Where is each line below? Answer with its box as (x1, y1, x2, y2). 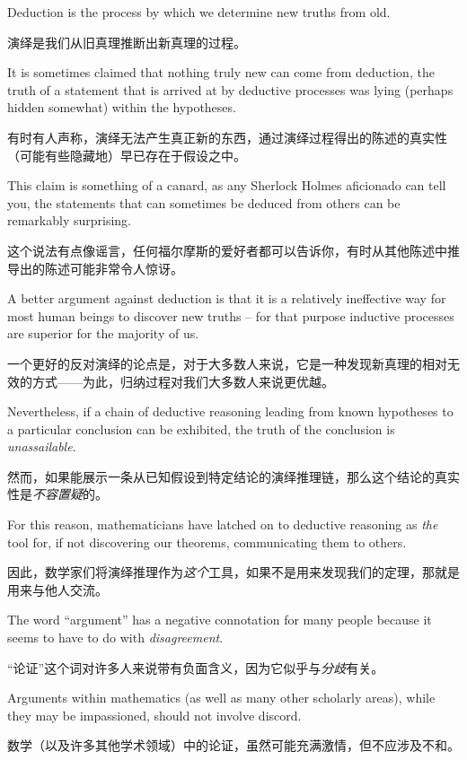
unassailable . (7, 437, 76, 456)
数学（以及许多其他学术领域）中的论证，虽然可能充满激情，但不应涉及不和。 (7, 736, 460, 755)
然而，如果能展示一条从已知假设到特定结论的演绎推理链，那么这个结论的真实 (7, 467, 460, 485)
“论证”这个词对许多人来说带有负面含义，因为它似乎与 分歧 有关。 (7, 658, 384, 677)
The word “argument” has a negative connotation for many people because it (7, 610, 432, 629)
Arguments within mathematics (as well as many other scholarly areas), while (7, 688, 436, 707)
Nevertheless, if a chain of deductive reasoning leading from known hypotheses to (7, 402, 454, 421)
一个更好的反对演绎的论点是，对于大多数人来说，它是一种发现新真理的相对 (7, 354, 447, 372)
